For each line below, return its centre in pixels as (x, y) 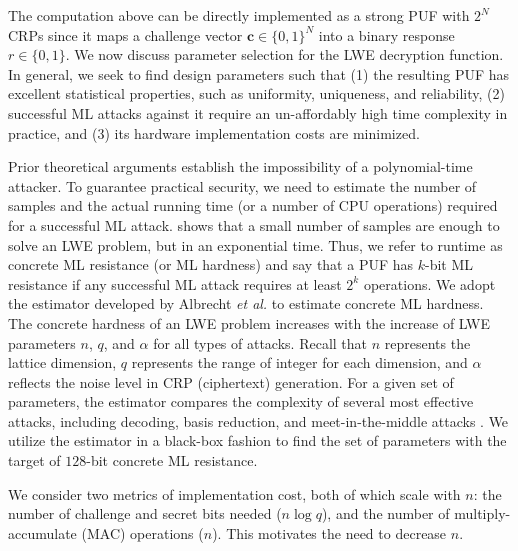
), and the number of (385, 513)
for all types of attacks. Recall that (260, 342)
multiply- (482, 513)
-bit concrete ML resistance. (172, 460)
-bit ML (449, 264)
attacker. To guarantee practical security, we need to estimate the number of (242, 185)
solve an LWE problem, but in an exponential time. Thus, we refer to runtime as (255, 244)
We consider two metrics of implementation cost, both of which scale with (234, 493)
